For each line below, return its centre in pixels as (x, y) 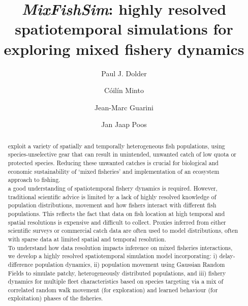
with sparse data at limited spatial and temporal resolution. (87, 239)
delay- (227, 256)
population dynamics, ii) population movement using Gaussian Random (130, 264)
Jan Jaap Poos (124, 124)
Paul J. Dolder (124, 73)
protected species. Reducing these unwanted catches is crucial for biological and (113, 162)
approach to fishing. (34, 180)
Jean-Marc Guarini (124, 107)
